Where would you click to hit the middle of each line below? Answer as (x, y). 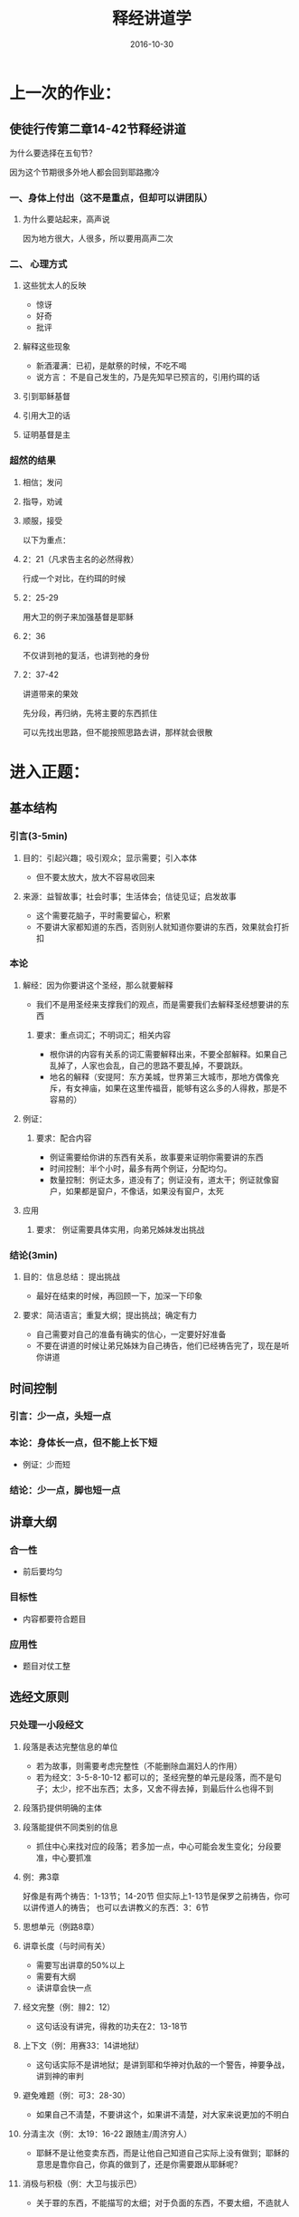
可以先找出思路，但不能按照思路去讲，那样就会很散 (117, 732)
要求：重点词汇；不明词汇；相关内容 (103, 1035)
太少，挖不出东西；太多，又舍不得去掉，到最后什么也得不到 (163, 1788)
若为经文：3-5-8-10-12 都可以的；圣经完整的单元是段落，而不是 (154, 1777)
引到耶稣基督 (46, 397)
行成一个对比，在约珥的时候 (74, 578)
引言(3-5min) (38, 836)
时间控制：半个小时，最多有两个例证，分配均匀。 (140, 1168)
